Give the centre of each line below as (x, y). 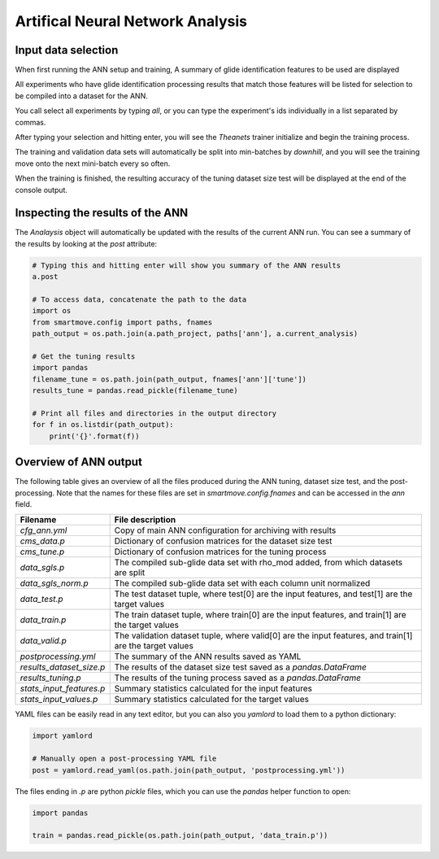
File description (145, 520)
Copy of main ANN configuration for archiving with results (225, 530)
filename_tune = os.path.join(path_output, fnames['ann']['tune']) (170, 379)
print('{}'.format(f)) (94, 436)
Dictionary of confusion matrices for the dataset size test (223, 541)
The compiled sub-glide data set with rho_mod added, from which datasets (258, 563)
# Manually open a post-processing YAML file (124, 759)
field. (24, 504)
